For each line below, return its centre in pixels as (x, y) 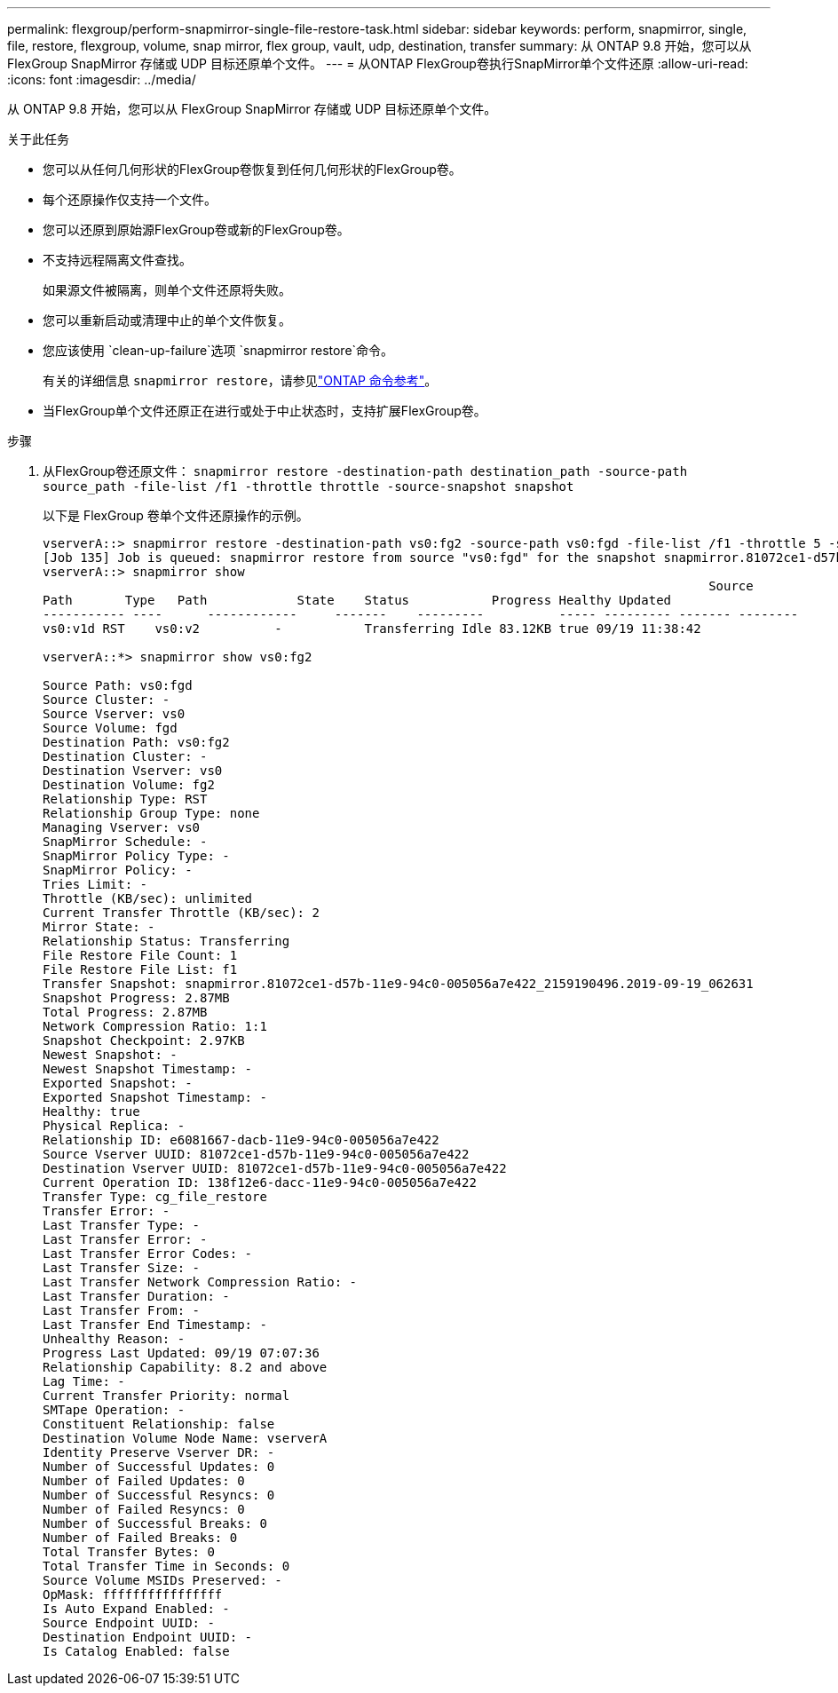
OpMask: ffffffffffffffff (133, 1594)
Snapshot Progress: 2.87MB (136, 998)
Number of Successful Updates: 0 (159, 1467)
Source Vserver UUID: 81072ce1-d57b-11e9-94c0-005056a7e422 (256, 1154)
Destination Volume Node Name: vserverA (185, 1438)
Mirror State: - (99, 927)
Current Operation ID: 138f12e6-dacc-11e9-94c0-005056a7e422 (260, 1183)
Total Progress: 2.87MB (125, 1012)
